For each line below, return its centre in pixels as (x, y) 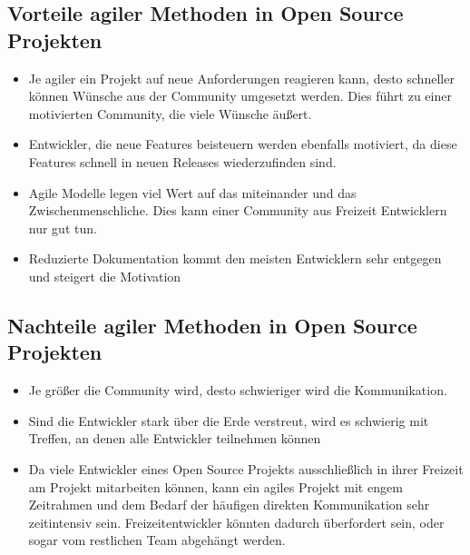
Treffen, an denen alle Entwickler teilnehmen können (175, 438)
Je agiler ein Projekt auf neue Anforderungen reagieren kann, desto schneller (241, 78)
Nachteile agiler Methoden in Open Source (212, 325)
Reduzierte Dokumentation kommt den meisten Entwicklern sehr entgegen (235, 258)
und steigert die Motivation (105, 276)
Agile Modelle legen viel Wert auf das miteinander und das (192, 192)
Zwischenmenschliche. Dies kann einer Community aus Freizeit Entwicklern (238, 210)
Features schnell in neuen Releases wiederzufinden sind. (182, 161)
